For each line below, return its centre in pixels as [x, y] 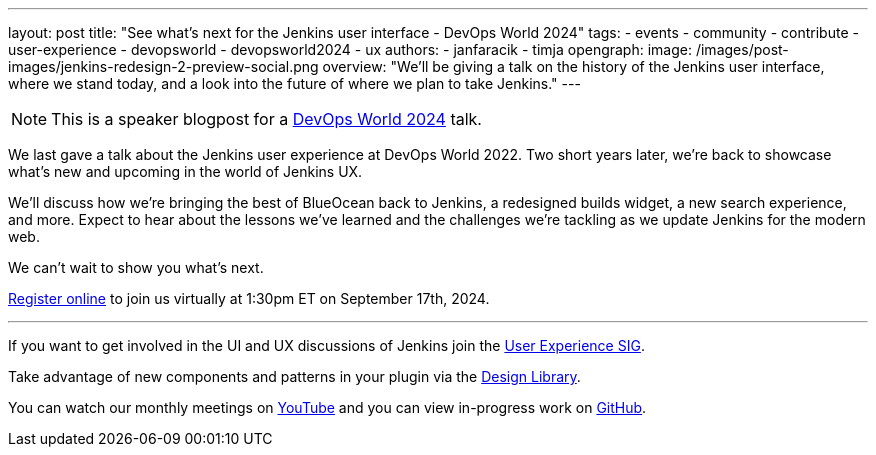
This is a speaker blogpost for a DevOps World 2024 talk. [266, 119]
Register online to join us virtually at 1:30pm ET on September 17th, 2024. [249, 298]
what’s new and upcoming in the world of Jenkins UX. [185, 171]
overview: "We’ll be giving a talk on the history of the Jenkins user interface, [573, 66]
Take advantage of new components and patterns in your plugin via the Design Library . [294, 376]
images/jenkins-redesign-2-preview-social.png [163, 66]
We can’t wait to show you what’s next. [136, 267]
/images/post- [742, 49]
